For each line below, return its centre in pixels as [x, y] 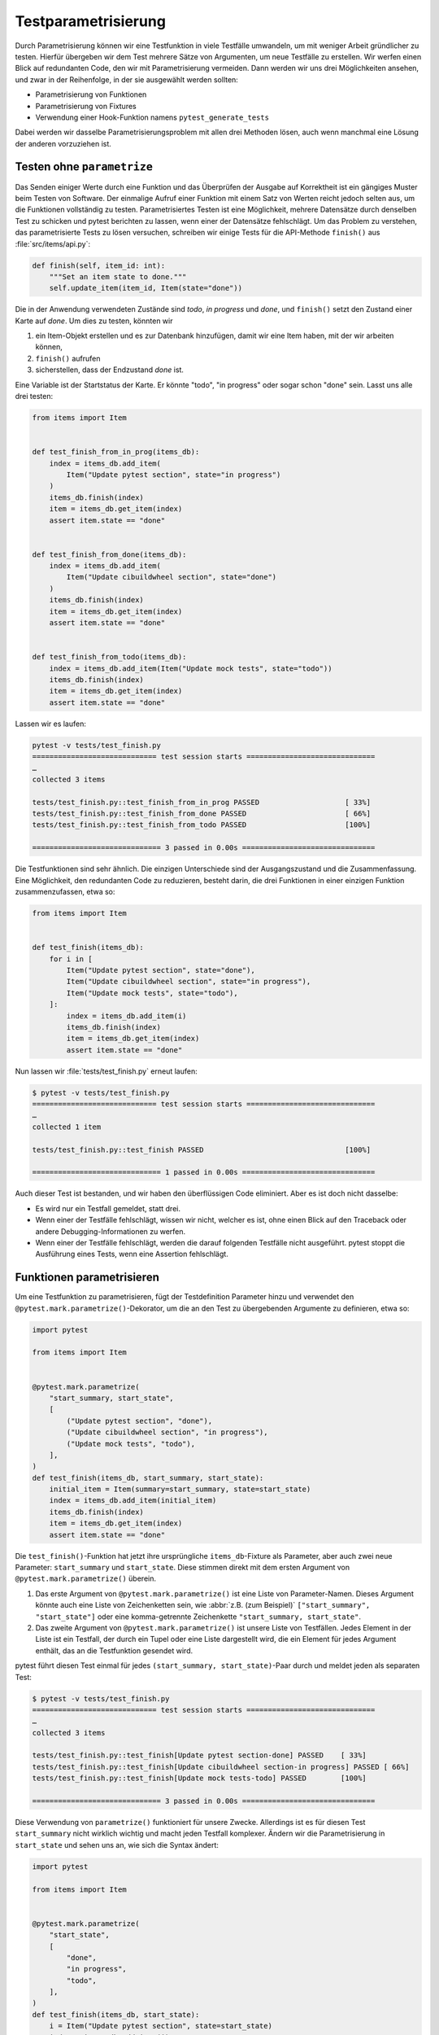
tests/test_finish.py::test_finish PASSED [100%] [202, 1149]
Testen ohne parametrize [84, 167]
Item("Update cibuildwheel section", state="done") [172, 577]
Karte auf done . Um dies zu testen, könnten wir [94, 321]
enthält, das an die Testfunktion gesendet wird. [114, 1650]
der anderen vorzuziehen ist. [63, 143]
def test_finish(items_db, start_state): [116, 2014]
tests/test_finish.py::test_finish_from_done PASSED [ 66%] [202, 814]
